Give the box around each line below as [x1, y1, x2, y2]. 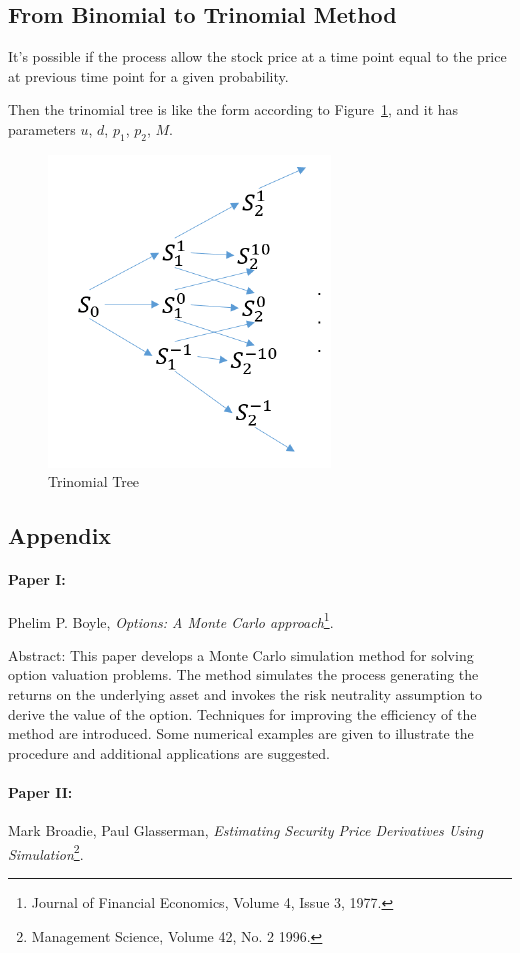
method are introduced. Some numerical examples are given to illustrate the [8, 723, 474, 744]
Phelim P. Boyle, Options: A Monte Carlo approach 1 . [8, 608, 334, 632]
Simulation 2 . [8, 840, 84, 864]
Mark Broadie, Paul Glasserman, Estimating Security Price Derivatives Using [8, 820, 483, 841]
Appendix [8, 520, 112, 551]
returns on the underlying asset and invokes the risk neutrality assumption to [8, 683, 483, 704]
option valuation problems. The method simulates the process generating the [8, 664, 479, 685]
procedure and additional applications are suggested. [8, 742, 330, 763]
